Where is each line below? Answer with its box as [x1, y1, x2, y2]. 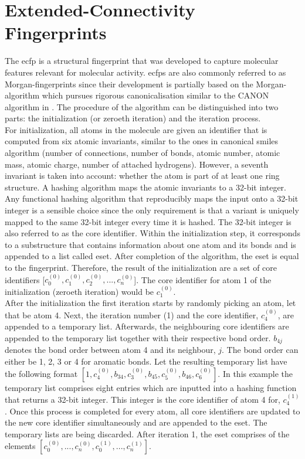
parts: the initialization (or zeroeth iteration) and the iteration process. [5, 112, 261, 124]
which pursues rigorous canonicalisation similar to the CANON [42, 89, 269, 101]
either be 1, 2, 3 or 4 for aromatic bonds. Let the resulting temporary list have [5, 355, 287, 368]
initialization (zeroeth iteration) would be [5, 285, 154, 297]
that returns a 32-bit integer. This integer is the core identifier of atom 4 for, [5, 393, 280, 406]
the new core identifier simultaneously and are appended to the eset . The [5, 416, 267, 429]
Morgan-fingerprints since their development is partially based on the [5, 77, 253, 90]
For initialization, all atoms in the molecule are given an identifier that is [5, 123, 267, 135]
